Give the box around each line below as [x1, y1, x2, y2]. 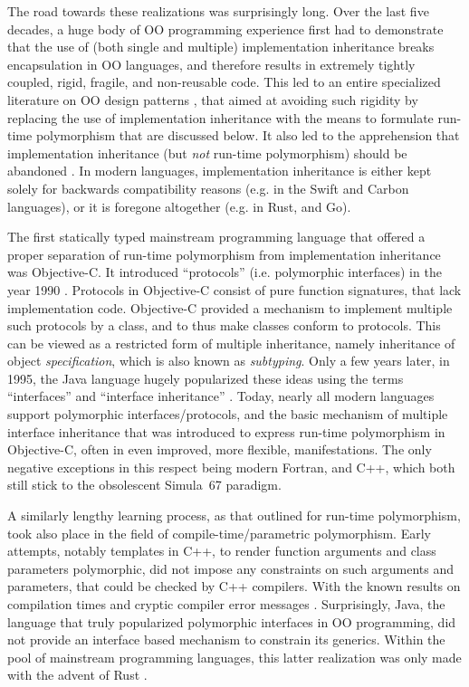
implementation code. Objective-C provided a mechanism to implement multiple [7, 298, 453, 317]
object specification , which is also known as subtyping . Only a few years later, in [7, 351, 450, 370]
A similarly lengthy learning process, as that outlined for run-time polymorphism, [7, 506, 461, 525]
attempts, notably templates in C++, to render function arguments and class [7, 541, 436, 560]
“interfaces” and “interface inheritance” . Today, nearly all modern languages [7, 386, 435, 406]
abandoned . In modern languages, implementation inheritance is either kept [7, 161, 432, 180]
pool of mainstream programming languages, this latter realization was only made [7, 647, 462, 666]
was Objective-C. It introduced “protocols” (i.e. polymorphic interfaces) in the [7, 262, 442, 281]
